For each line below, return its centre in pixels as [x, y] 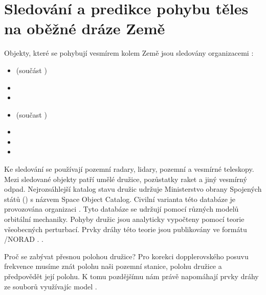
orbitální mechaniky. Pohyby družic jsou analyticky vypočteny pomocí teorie [124, 219]
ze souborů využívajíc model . [51, 286]
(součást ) [31, 70]
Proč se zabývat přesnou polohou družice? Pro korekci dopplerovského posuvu [126, 256]
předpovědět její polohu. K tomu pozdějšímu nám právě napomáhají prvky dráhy [131, 276]
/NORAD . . [24, 239]
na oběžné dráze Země [85, 28]
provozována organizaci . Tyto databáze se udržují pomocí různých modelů [121, 209]
